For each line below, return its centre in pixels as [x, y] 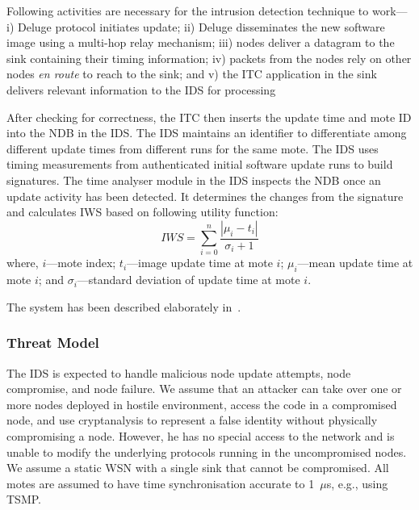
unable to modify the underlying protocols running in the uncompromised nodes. [207, 451]
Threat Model [53, 343]
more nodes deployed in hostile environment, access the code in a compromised [202, 404]
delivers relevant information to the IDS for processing [141, 89]
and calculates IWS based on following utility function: [142, 212]
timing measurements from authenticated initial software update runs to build [200, 164]
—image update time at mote [200, 263]
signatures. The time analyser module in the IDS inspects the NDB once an [194, 180]
